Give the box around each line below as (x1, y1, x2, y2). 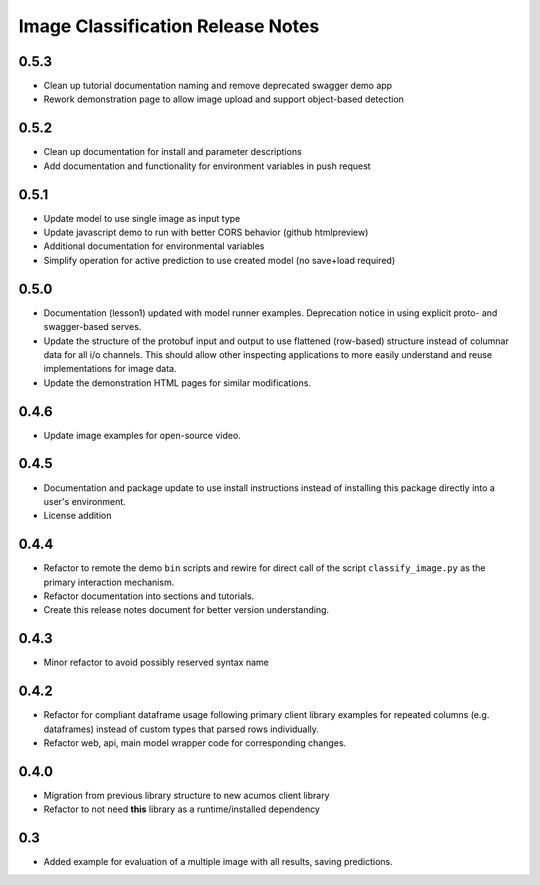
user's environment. (43, 495, 127, 507)
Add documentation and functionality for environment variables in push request (43, 160, 371, 172)
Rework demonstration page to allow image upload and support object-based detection (43, 93, 405, 105)
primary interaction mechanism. (43, 576, 175, 588)
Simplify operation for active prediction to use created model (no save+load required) (43, 254, 395, 266)
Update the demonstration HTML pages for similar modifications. (43, 376, 312, 389)
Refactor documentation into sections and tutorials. (43, 590, 255, 602)
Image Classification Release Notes (18, 15, 320, 37)
